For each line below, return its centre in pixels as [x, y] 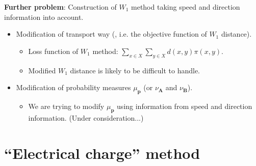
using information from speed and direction [185, 106]
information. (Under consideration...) [86, 117]
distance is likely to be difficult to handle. [135, 70]
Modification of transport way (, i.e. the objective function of [111, 34]
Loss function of [53, 51]
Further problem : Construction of [60, 7]
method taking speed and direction [186, 7]
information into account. [44, 17]
